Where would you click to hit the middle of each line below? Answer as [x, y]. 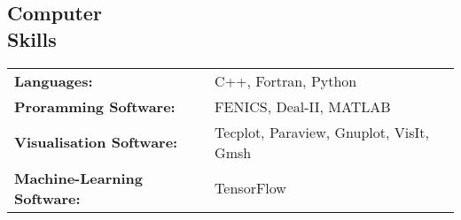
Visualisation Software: [96, 142]
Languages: [54, 80]
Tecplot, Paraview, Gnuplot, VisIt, [322, 132]
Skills [32, 38]
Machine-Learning [78, 178]
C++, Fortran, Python [286, 80]
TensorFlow [250, 188]
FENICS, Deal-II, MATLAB [303, 106]
